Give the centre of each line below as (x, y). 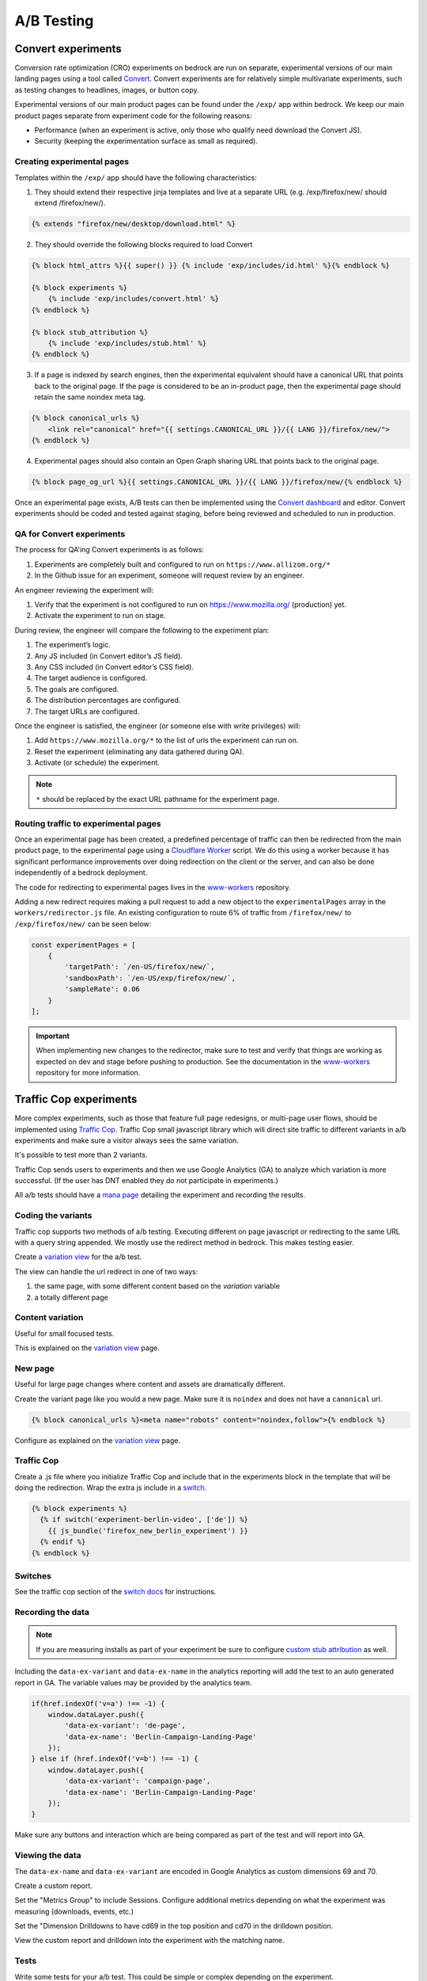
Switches (33, 1576)
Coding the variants (53, 1216)
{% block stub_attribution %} (90, 332)
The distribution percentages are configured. (108, 700)
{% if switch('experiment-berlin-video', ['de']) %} (144, 1520)
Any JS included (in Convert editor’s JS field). (109, 656)
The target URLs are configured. (87, 711)
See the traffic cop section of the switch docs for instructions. (115, 1592)
